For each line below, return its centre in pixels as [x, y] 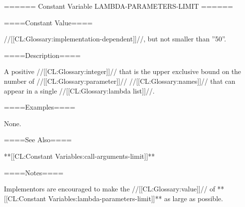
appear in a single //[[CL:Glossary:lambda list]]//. [79, 90]
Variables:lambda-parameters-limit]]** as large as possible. [135, 198]
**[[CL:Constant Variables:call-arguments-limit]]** [80, 156]
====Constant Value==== [48, 22]
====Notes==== [34, 172]
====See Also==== [38, 140]
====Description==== [42, 55]
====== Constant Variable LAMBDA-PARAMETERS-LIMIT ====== [119, 6]
